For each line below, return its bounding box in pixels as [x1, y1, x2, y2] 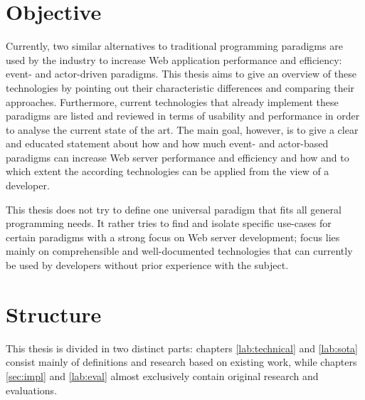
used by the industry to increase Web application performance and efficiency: [6, 52, 342, 67]
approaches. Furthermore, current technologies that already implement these [6, 94, 339, 109]
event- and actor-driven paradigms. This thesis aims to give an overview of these [6, 66, 356, 81]
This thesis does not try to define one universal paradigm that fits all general [6, 201, 342, 216]
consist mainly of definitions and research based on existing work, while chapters [6, 354, 357, 369]
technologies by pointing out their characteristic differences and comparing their [6, 80, 355, 95]
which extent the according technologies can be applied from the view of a [6, 164, 329, 179]
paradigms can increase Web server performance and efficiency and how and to [6, 149, 349, 164]
